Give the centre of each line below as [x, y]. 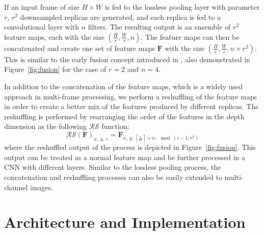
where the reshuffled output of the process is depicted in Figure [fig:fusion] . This [130, 147]
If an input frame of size [42, 7]
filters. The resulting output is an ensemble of [159, 27]
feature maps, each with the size [54, 36]
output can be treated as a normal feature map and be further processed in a [125, 157]
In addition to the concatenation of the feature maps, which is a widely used [124, 86]
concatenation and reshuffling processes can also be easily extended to [113, 177]
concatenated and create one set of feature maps [80, 48]
